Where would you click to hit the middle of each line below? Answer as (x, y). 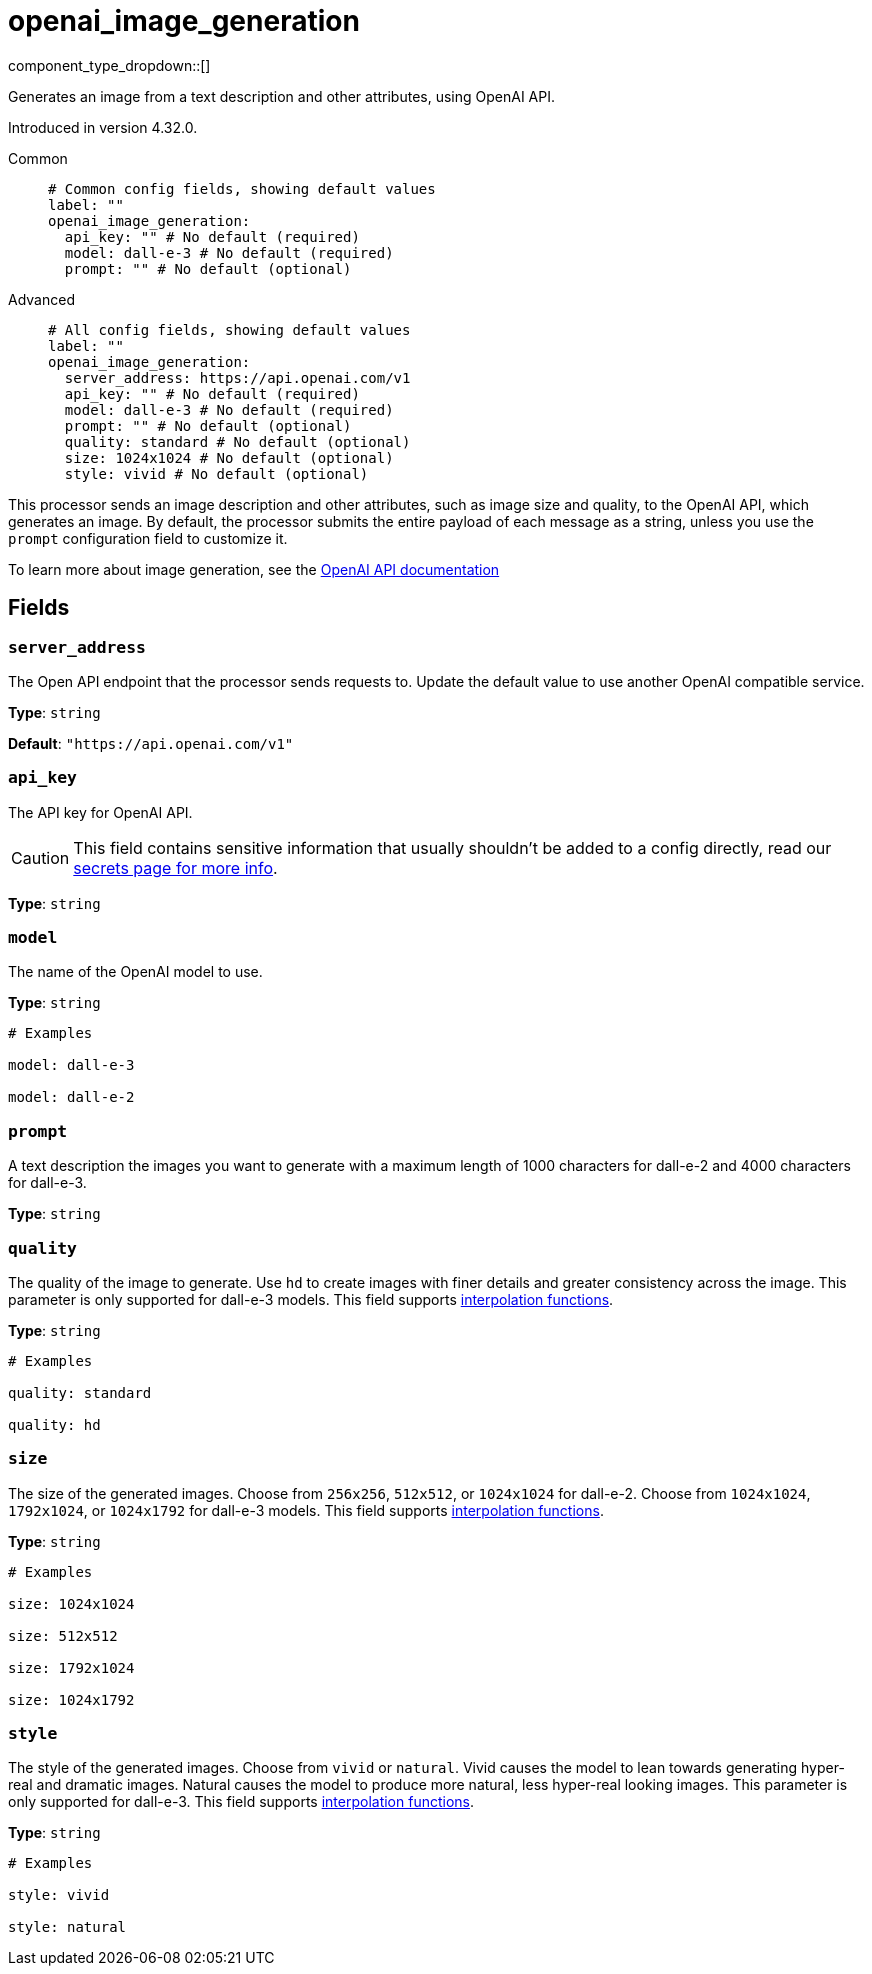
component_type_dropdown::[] (109, 65)
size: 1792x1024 (71, 1667)
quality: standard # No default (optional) (237, 441)
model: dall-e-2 (71, 1097)
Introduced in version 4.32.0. (103, 127)
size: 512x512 (63, 1635)
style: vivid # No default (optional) (216, 473)
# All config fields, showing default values (229, 329)
